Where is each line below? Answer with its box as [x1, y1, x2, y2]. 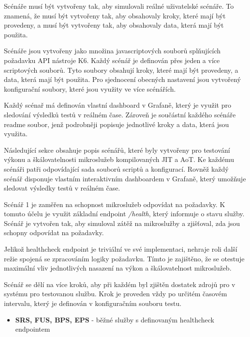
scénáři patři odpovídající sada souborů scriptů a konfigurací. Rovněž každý [4, 163, 229, 174]
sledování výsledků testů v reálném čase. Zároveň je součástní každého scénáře [4, 109, 236, 119]
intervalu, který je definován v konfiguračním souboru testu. [4, 298, 182, 308]
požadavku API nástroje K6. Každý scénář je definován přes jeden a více [4, 55, 220, 65]
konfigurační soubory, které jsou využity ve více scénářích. [4, 83, 176, 94]
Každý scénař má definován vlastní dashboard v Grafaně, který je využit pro [4, 100, 231, 110]
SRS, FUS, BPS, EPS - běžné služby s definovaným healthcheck [15, 314, 215, 324]
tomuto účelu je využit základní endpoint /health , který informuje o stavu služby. [4, 209, 245, 219]
